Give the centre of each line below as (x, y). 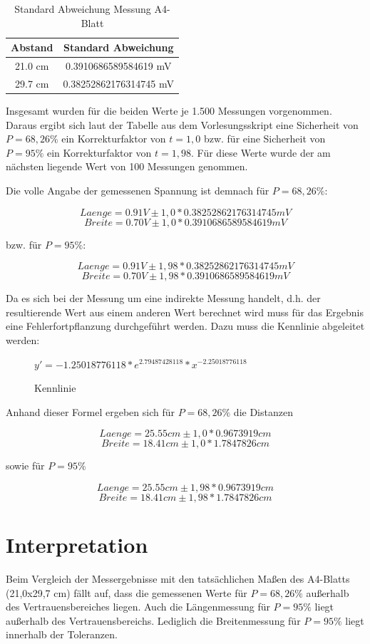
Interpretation (77, 545)
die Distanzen (263, 411)
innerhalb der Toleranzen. (62, 634)
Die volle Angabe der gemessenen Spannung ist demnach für (138, 190)
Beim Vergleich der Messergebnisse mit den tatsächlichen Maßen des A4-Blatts (178, 578)
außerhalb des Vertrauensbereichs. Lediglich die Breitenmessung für (153, 620)
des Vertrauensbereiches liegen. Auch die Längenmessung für (138, 607)
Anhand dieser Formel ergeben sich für (90, 411)
